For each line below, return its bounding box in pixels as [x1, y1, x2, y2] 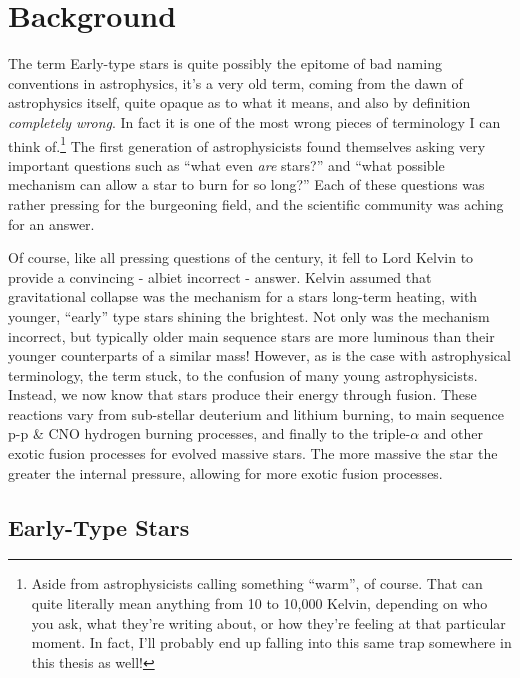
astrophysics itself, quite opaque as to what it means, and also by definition [8, 92, 471, 113]
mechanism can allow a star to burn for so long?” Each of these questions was [8, 174, 485, 195]
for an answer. [8, 213, 95, 234]
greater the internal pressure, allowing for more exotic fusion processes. [8, 462, 443, 483]
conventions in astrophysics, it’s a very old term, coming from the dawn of [8, 72, 463, 93]
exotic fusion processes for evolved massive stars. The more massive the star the [8, 443, 498, 464]
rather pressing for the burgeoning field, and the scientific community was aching [8, 193, 504, 214]
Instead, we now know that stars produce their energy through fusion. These [8, 384, 477, 405]
